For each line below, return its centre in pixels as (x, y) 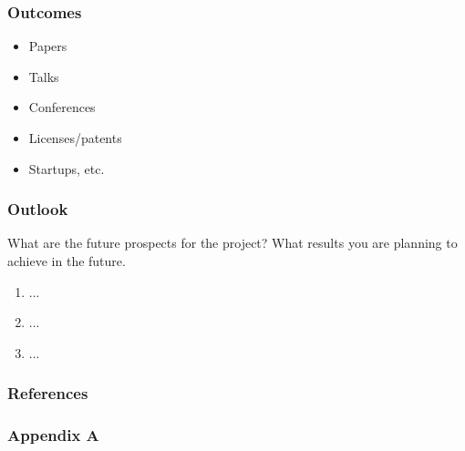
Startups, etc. (67, 168)
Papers (48, 46)
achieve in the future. (67, 261)
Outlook (38, 209)
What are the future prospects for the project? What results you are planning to (232, 243)
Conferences (62, 107)
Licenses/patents (75, 138)
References (48, 393)
